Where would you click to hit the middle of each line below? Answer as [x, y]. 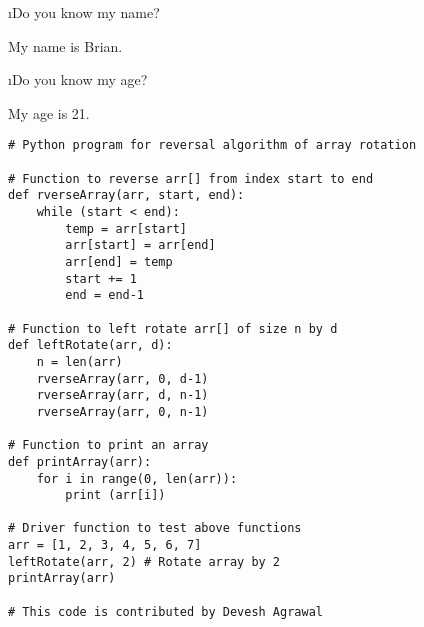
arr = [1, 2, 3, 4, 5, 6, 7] [105, 545]
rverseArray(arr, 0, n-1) [122, 411]
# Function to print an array [108, 445]
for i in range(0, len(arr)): [137, 478]
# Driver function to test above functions [155, 528]
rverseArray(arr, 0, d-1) [122, 378]
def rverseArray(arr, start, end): [126, 195]
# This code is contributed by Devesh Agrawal [165, 611]
